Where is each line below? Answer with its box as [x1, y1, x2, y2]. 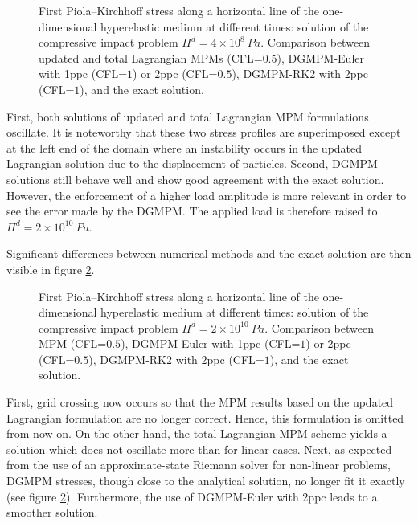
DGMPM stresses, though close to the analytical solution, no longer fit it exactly [6, 472, 405, 489]
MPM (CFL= [39, 335, 107, 352]
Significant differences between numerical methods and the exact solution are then [6, 245, 412, 262]
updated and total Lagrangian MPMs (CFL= [39, 49, 263, 66]
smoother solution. [6, 504, 98, 521]
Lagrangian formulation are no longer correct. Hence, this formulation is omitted [6, 409, 404, 426]
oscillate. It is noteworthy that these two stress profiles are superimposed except [6, 124, 401, 141]
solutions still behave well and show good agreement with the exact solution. [6, 170, 384, 187]
